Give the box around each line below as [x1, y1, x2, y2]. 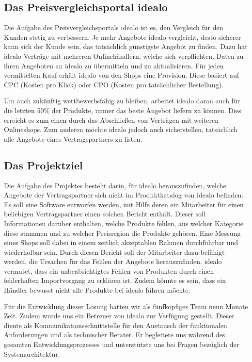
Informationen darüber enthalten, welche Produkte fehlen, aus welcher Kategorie [4, 218, 244, 228]
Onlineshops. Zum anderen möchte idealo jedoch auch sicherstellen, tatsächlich [4, 124, 237, 134]
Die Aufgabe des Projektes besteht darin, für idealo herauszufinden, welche [4, 180, 226, 190]
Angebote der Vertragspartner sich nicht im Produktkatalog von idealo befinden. [4, 190, 244, 200]
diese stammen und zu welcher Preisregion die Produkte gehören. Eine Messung [4, 228, 241, 238]
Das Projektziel [4, 157, 83, 172]
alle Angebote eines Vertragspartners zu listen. [4, 133, 142, 144]
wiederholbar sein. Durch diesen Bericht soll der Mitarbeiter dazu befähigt [4, 247, 225, 257]
